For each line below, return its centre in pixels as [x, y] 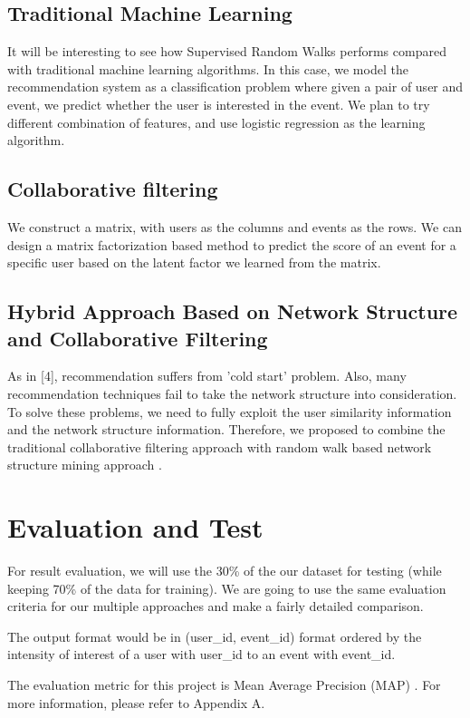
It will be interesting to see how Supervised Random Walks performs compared [227, 51]
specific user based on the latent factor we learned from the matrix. [194, 262]
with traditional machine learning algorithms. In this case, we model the [208, 68]
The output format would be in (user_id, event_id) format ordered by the [215, 636]
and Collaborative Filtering [138, 338]
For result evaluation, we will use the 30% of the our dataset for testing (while [225, 571]
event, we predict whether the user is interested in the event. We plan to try [219, 104]
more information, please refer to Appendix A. [136, 702]
